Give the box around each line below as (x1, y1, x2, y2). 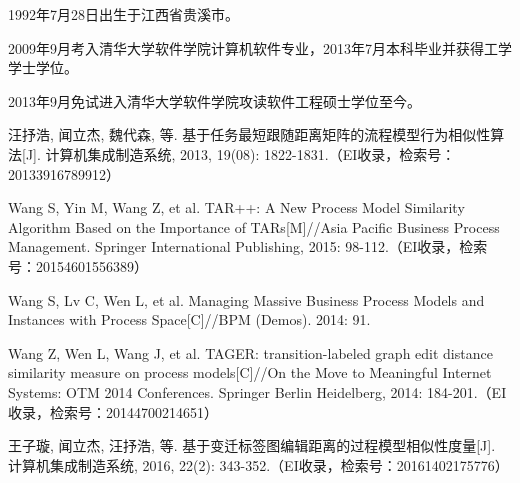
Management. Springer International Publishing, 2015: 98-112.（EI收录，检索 (8, 236, 488, 257)
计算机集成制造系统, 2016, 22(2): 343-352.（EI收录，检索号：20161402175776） (8, 454, 509, 475)
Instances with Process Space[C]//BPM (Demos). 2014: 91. (8, 309, 371, 330)
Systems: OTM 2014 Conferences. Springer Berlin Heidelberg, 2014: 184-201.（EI (8, 381, 507, 402)
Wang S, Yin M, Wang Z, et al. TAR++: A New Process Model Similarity (8, 197, 465, 218)
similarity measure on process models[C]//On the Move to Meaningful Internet (8, 362, 492, 383)
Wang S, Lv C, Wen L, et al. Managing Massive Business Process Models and (8, 289, 485, 310)
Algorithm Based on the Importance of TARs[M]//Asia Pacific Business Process (8, 216, 500, 237)
